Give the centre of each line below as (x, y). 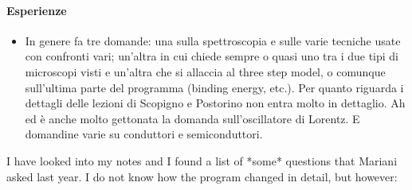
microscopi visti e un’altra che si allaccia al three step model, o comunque (205, 71)
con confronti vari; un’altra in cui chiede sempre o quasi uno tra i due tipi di (212, 56)
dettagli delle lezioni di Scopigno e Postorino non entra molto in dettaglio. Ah (215, 103)
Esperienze (37, 10)
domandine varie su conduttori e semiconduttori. (144, 134)
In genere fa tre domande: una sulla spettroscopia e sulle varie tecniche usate (213, 40)
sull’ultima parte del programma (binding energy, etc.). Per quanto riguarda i (214, 87)
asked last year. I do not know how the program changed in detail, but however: (202, 176)
